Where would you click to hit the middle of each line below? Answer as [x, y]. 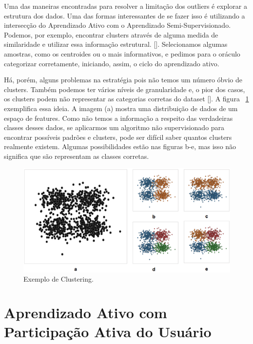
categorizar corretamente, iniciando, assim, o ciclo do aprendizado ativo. [112, 63]
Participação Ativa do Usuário [108, 332]
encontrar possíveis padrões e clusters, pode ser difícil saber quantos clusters [118, 137]
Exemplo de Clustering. [58, 279]
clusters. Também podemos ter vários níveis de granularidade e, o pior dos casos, [125, 89]
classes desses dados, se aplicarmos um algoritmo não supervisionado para [114, 127]
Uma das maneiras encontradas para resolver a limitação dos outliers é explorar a [126, 6]
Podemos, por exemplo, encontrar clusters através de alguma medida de [111, 34]
